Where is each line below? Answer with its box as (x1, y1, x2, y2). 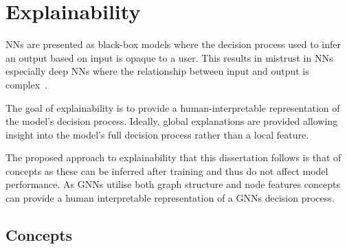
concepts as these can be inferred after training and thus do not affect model (5, 163, 328, 178)
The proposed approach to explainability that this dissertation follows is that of (5, 150, 342, 165)
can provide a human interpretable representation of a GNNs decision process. (5, 191, 335, 205)
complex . (5, 77, 48, 91)
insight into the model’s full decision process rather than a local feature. (5, 127, 309, 141)
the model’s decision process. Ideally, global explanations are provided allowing (5, 114, 338, 128)
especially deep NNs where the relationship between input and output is (5, 64, 309, 78)
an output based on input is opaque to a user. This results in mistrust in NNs (5, 50, 333, 64)
